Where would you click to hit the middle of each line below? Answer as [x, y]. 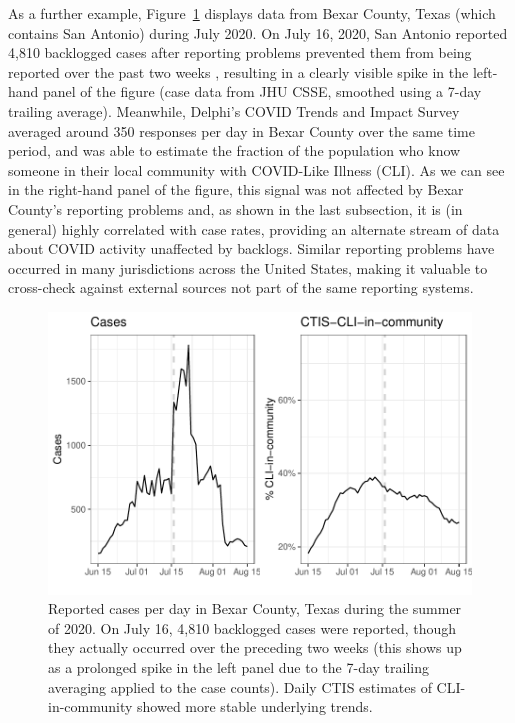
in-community [90, 706]
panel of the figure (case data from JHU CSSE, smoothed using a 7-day [262, 91]
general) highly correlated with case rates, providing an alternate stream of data [254, 228]
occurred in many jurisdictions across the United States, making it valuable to [248, 267]
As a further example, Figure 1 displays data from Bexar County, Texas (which [252, 13]
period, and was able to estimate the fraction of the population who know [234, 150]
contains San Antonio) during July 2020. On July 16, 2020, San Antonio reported [258, 32]
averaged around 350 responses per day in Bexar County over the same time [241, 130]
